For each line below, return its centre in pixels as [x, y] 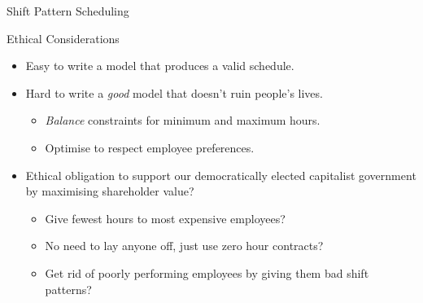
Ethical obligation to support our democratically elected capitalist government [221, 175]
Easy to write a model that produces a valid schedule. [160, 66]
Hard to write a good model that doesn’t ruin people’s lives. [174, 92]
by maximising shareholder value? [110, 191]
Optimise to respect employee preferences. [150, 147]
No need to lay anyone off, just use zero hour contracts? [184, 246]
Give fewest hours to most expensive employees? [165, 218]
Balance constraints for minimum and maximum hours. [183, 120]
